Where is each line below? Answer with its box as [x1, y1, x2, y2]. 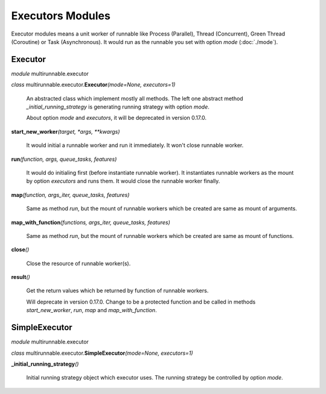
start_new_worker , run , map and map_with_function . [26, 307, 157, 314]
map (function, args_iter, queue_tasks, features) [11, 191, 130, 198]
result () [11, 274, 30, 281]
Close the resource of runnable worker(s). [26, 260, 131, 267]
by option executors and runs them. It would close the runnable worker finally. [26, 178, 220, 185]
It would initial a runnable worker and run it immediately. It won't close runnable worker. [26, 142, 244, 149]
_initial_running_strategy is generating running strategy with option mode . [26, 103, 209, 111]
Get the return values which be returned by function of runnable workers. [26, 287, 209, 295]
